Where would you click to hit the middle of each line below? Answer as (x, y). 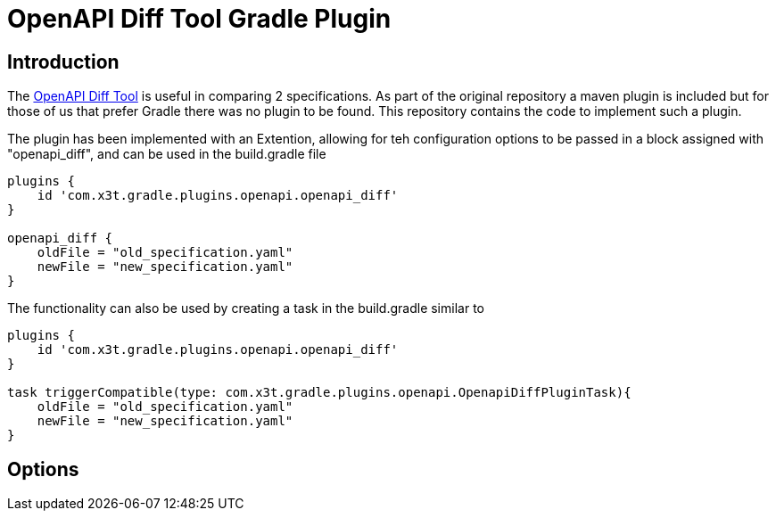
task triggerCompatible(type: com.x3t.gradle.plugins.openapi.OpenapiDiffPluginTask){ (319, 393)
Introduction (63, 62)
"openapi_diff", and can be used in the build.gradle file (167, 154)
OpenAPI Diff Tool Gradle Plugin (199, 19)
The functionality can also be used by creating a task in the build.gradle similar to (246, 308)
